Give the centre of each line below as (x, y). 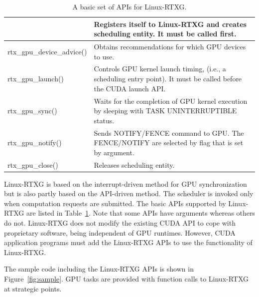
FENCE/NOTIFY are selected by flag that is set (169, 143)
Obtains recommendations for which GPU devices (170, 47)
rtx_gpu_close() (33, 164)
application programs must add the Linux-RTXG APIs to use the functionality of (128, 242)
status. (104, 120)
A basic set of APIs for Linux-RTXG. (129, 6)
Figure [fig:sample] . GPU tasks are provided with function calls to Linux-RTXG (127, 279)
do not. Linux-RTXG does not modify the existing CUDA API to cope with (120, 223)
